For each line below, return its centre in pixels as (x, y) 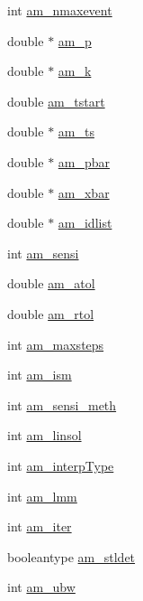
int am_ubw (41, 587)
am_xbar (84, 192)
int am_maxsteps (56, 344)
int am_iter (40, 526)
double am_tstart (56, 101)
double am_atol (51, 283)
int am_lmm (42, 496)
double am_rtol (51, 313)
